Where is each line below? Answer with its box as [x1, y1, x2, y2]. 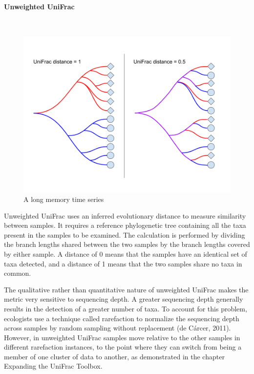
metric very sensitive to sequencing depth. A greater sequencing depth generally [4, 294, 243, 304]
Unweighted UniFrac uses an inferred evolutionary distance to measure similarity [4, 210, 246, 220]
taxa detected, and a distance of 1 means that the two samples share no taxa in [4, 258, 242, 268]
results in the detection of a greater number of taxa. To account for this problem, [4, 303, 247, 313]
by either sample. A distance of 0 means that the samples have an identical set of [4, 248, 247, 259]
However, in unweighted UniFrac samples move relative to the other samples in [4, 332, 240, 342]
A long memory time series [23, 194, 104, 204]
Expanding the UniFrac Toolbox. [4, 361, 103, 371]
